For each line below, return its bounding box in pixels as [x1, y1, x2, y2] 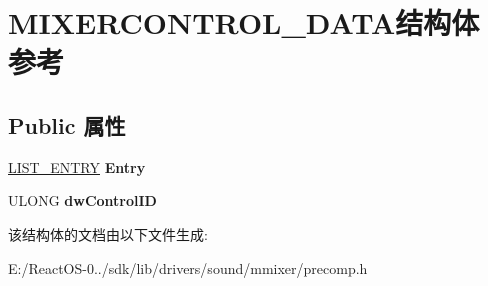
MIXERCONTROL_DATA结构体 [8, 2, 480, 43]
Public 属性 [8, 109, 126, 140]
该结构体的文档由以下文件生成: [8, 223, 208, 244]
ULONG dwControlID [8, 190, 157, 211]
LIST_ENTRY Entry [8, 156, 146, 177]
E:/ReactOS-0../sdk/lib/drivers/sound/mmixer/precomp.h [8, 257, 368, 278]
